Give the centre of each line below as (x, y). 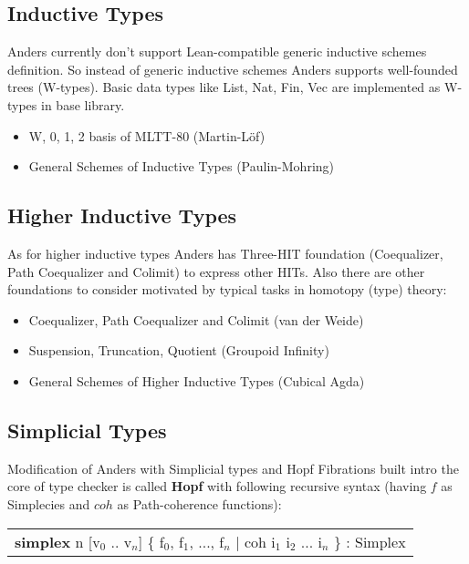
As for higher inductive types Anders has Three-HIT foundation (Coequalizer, (225, 253)
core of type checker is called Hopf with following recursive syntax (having (217, 486)
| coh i (255, 541)
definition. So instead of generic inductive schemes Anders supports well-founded (233, 69)
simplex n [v (57, 541)
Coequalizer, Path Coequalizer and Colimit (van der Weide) (196, 319)
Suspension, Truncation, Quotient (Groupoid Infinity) (179, 350)
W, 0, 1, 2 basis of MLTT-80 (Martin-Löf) (147, 135)
